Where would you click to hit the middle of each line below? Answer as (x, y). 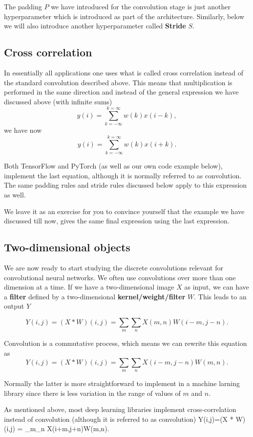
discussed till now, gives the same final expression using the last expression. (117, 221)
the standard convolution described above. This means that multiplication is (118, 82)
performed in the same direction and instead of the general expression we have (121, 92)
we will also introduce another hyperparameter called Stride (95, 26)
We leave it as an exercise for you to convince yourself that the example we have (124, 211)
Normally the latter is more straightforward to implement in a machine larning (122, 383)
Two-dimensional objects (67, 247)
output (14, 306)
